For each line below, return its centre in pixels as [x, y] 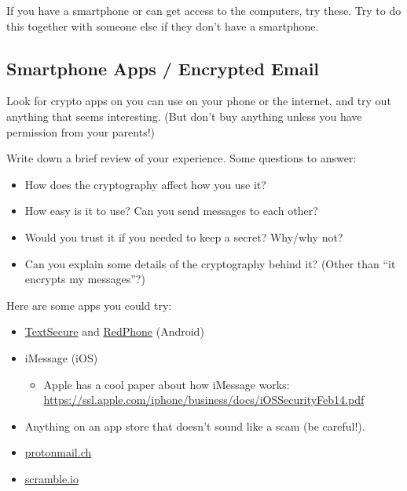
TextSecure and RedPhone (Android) [114, 331]
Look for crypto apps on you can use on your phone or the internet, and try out [199, 101]
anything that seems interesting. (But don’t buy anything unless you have [184, 116]
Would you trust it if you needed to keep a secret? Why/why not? [184, 236]
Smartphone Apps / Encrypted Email [163, 68]
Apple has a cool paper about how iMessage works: [167, 384]
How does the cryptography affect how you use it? [145, 184]
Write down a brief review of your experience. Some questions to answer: [181, 158]
